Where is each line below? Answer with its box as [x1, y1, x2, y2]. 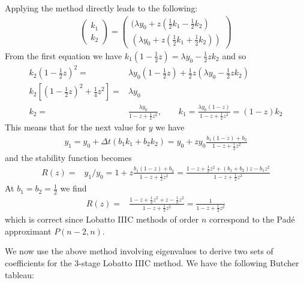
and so [222, 49, 246, 62]
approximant [5, 224, 52, 237]
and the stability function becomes [5, 151, 132, 163]
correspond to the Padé [209, 213, 295, 226]
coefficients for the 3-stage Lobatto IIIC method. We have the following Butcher [5, 257, 299, 269]
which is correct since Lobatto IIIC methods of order [5, 213, 199, 226]
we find [60, 182, 87, 194]
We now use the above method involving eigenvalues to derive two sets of [5, 245, 273, 257]
